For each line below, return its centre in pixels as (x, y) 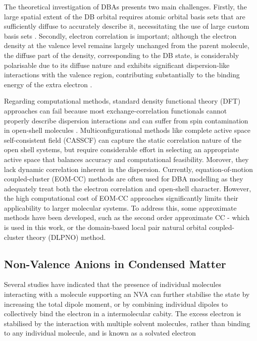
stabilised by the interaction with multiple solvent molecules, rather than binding (127, 323)
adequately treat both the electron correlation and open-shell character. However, (128, 188)
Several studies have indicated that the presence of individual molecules (113, 284)
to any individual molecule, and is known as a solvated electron (100, 333)
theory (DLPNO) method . (66, 237)
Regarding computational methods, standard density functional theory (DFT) (122, 101)
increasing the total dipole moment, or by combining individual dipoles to (116, 304)
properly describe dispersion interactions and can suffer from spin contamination (126, 120)
